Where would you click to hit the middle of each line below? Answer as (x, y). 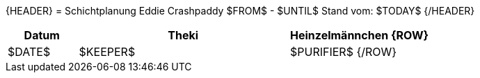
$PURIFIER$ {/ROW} (344, 52)
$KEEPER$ (107, 52)
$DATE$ (29, 52)
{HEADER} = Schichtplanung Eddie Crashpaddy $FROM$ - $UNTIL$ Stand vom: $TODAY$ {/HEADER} (240, 11)
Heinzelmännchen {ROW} (360, 35)
